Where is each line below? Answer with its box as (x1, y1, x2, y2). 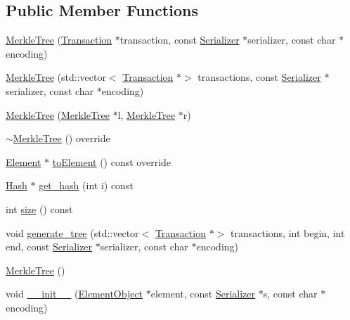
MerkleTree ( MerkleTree (6, 107, 110, 122)
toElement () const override (52, 154, 171, 169)
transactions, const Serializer (197, 70, 321, 84)
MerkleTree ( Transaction (6, 32, 112, 47)
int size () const (6, 201, 73, 216)
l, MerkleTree (117, 107, 175, 122)
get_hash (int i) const (39, 178, 134, 193)
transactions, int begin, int (230, 225, 345, 240)
